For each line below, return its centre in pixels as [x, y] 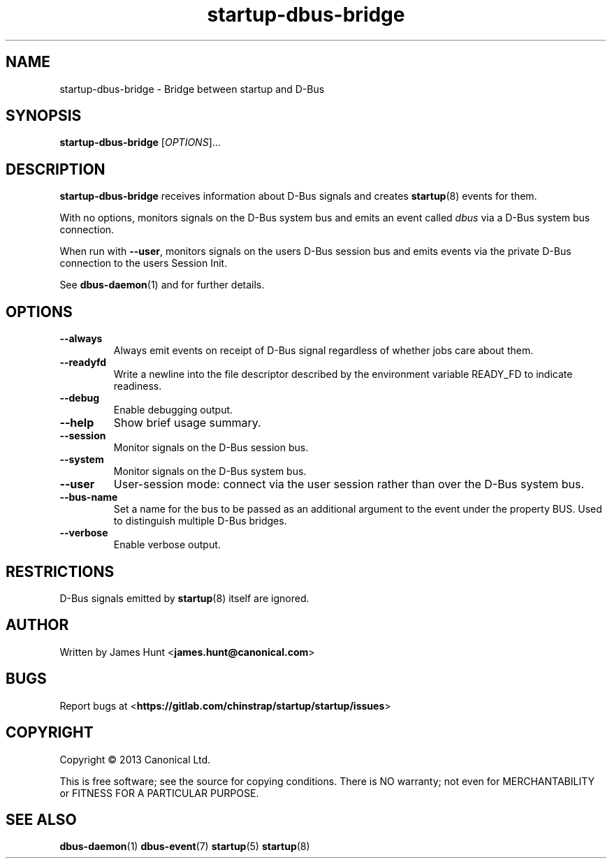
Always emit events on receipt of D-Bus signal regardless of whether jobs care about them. [323, 351]
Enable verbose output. [167, 545]
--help [77, 423]
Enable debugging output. [173, 410]
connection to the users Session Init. [144, 263]
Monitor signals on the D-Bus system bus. [210, 471]
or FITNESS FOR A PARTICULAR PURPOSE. [159, 793]
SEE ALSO [41, 819]
